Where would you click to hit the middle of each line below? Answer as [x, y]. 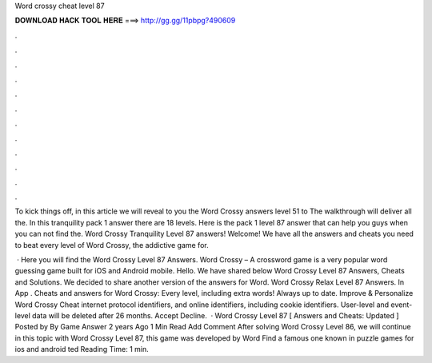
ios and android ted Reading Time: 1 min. [82, 349]
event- [402, 305]
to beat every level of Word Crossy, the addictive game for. [112, 245]
